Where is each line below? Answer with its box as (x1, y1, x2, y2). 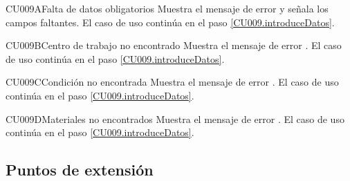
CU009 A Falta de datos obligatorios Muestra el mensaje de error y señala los (6, 1, 329, 15)
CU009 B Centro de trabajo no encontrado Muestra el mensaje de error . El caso (6, 38, 342, 53)
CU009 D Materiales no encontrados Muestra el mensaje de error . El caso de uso (6, 111, 344, 126)
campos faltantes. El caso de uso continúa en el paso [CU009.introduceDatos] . (6, 15, 335, 29)
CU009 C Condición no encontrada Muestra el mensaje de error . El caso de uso (6, 75, 339, 89)
